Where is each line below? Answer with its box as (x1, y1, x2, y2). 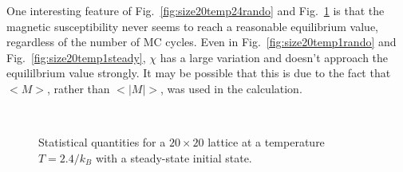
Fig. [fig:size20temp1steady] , (6, 49, 146, 65)
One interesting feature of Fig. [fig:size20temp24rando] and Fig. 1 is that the (6, 2, 385, 18)
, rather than (46, 80, 110, 96)
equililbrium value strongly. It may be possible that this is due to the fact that (6, 64, 391, 81)
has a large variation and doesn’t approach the (160, 49, 389, 65)
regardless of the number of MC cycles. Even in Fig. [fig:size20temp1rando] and (6, 33, 397, 50)
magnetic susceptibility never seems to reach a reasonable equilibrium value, (6, 18, 379, 34)
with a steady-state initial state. (95, 149, 252, 166)
